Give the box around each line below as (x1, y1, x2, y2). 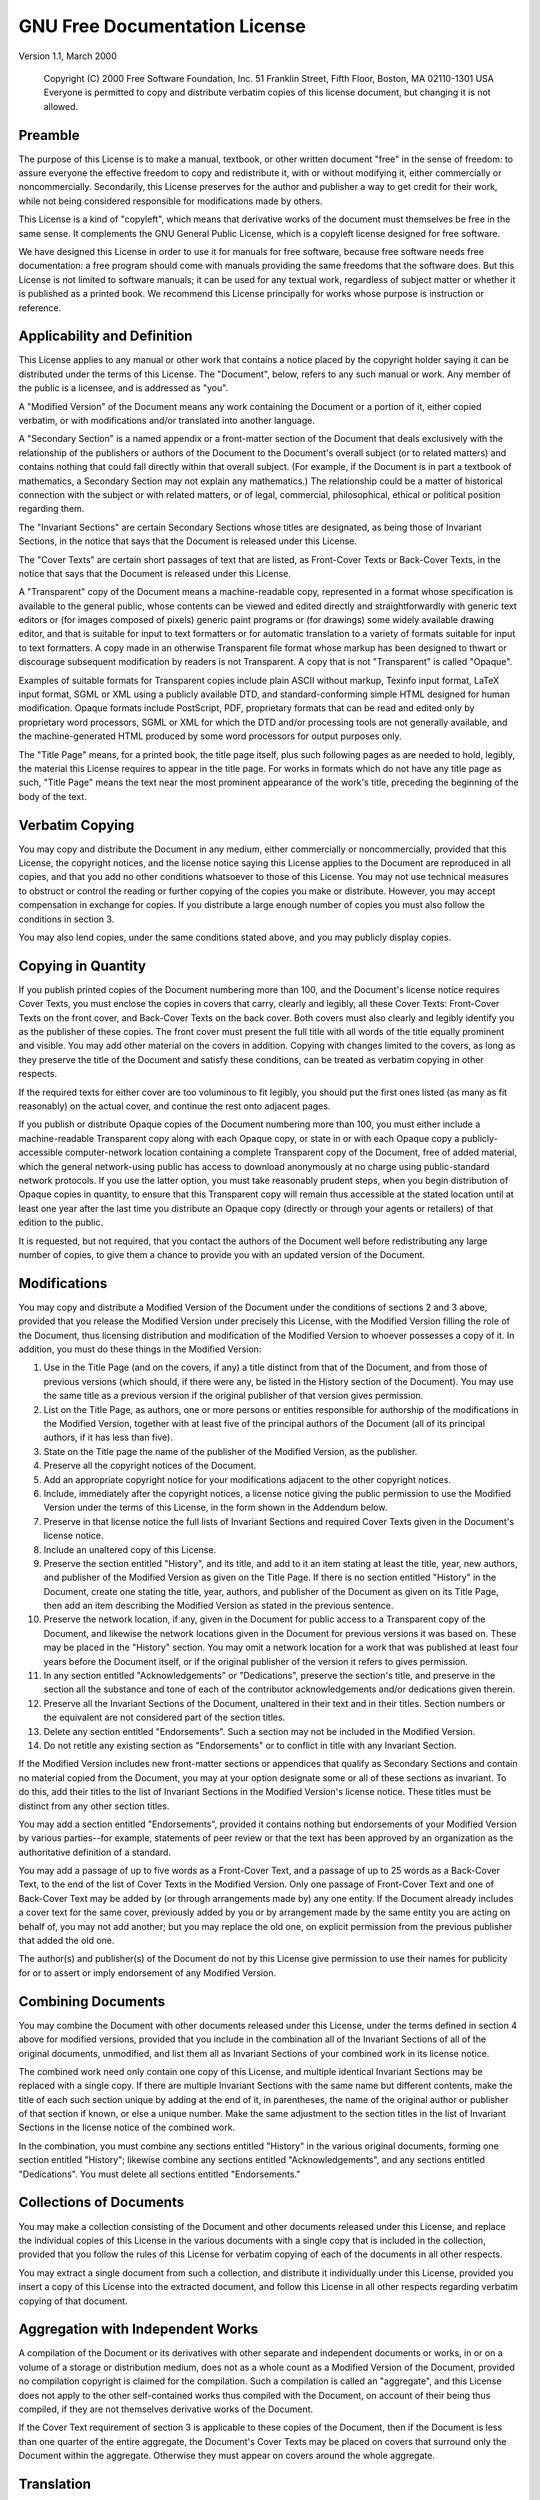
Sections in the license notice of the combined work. (18, 2121, 235, 2134)
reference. (18, 301, 62, 314)
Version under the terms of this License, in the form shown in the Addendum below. (43, 1501, 388, 1514)
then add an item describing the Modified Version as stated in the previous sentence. (43, 1600, 394, 1612)
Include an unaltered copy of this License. (43, 1543, 217, 1555)
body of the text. (18, 790, 87, 802)
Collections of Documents (18, 2194, 185, 2211)
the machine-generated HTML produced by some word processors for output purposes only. (18, 730, 402, 742)
